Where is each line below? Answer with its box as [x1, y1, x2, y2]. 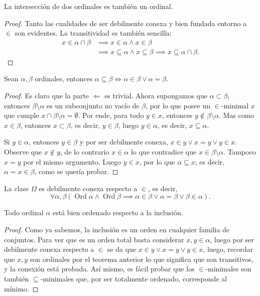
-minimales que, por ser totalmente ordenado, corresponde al [40, 273, 227, 283]
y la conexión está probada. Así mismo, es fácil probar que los [4, 263, 195, 274]
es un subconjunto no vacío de [47, 100, 140, 110]
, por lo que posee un [146, 100, 210, 110]
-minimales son [205, 263, 251, 274]
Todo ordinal [4, 207, 44, 218]
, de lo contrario [60, 146, 109, 157]
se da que [107, 244, 137, 254]
